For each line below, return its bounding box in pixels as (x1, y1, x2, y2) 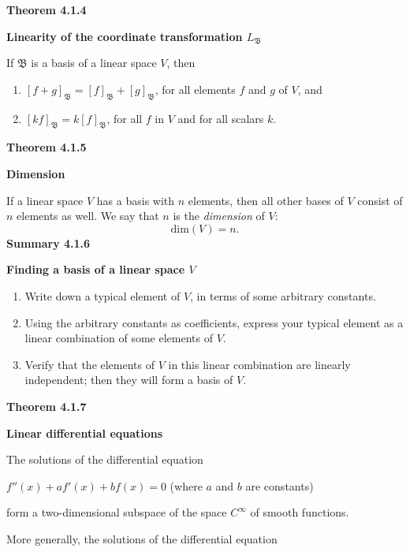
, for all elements (155, 80, 236, 97)
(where (170, 477, 203, 494)
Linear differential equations (6, 424, 163, 441)
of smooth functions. (250, 504, 349, 520)
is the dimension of (173, 207, 265, 224)
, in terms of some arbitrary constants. (190, 287, 376, 304)
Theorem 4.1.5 (6, 139, 87, 155)
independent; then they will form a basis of (24, 371, 233, 388)
